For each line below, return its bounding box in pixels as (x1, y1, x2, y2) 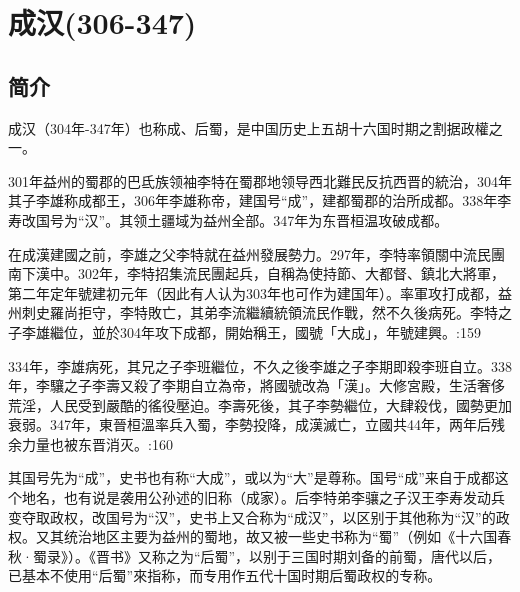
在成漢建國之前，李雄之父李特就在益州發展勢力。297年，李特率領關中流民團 (8, 243, 505, 264)
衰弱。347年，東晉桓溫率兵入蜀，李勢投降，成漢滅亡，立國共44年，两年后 (8, 414, 491, 435)
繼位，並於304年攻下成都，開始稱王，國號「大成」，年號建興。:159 (49, 321, 481, 342)
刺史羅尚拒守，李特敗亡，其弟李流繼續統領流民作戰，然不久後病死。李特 (21, 302, 498, 323)
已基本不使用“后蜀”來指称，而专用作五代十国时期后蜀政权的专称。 (8, 565, 442, 586)
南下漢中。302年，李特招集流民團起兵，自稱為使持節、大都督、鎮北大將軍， (8, 263, 505, 284)
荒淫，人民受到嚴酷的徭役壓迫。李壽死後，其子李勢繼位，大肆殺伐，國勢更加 (8, 394, 512, 415)
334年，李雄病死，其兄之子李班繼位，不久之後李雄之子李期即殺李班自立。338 (8, 355, 512, 376)
